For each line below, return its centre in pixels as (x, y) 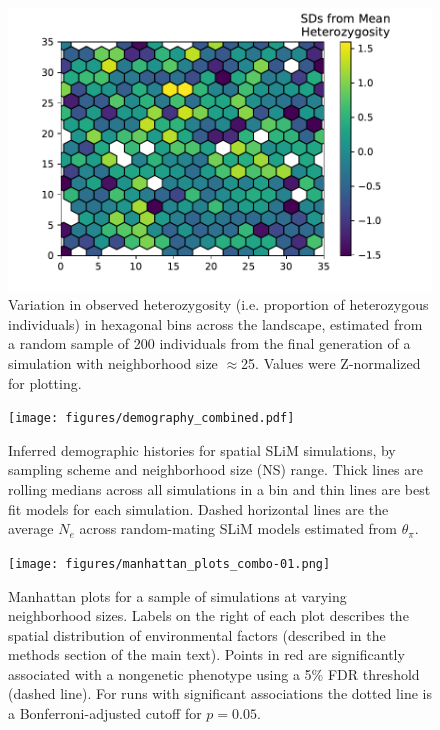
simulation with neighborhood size (113, 363)
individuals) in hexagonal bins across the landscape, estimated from (215, 323)
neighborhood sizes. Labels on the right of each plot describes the (208, 615)
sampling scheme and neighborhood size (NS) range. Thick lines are (215, 469)
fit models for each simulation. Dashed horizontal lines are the (198, 508)
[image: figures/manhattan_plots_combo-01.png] (169, 563)
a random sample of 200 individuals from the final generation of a (209, 343)
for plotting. (45, 382)
